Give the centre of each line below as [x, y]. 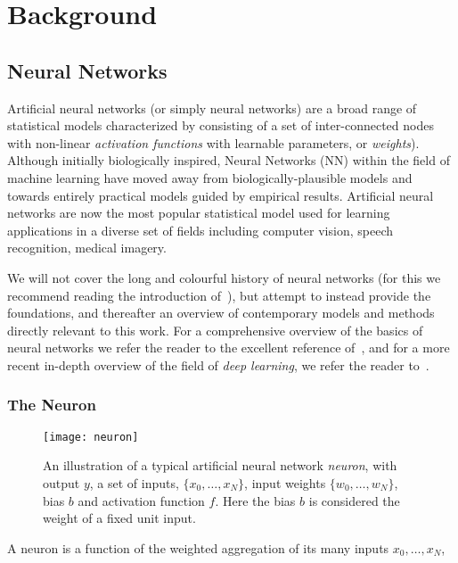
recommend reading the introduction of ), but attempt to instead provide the [219, 295]
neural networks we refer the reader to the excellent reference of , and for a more [229, 348]
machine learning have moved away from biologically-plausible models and [210, 177]
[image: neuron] [91, 437]
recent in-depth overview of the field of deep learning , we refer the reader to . [218, 364]
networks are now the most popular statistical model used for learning [199, 213]
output [61, 482]
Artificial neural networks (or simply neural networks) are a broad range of [212, 108]
